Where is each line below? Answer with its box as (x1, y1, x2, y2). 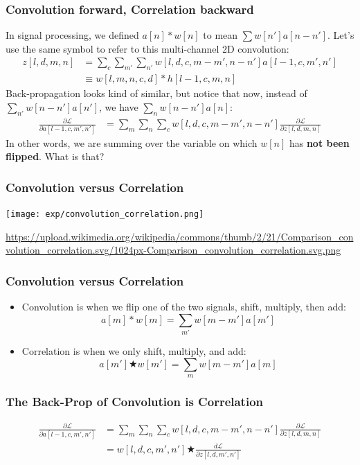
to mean (203, 28, 238, 42)
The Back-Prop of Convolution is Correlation (6, 392, 264, 410)
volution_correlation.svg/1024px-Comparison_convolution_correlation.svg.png (6, 243, 341, 257)
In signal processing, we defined (6, 28, 139, 42)
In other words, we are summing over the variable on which (6, 135, 258, 150)
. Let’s (327, 28, 354, 42)
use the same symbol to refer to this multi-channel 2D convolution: (6, 41, 289, 55)
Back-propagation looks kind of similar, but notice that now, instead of (6, 86, 307, 100)
